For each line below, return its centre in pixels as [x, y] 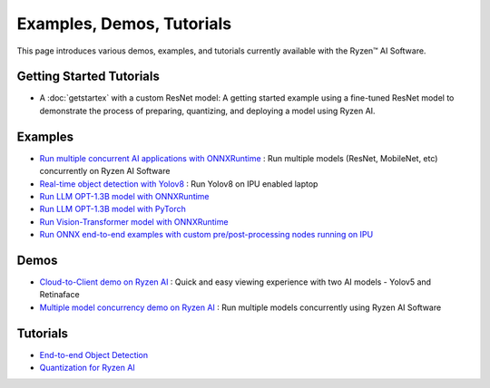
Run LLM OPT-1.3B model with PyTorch [113, 209]
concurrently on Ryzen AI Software [105, 171]
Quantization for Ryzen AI [87, 368]
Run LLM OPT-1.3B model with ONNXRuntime [124, 196]
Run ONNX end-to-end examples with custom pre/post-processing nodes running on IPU [206, 235]
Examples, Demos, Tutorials [124, 24]
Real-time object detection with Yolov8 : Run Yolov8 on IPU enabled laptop [179, 184]
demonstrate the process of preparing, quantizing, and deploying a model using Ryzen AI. [207, 111]
